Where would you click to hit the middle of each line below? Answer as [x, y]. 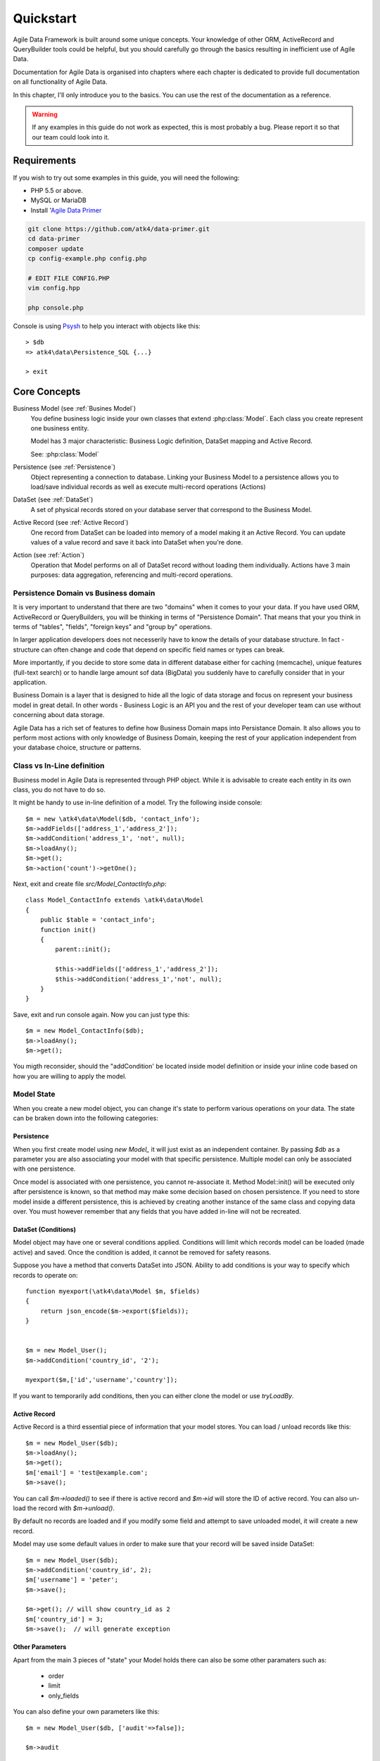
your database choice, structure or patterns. [77, 747]
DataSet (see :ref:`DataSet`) [53, 499]
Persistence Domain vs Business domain [84, 593]
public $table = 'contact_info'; [98, 920]
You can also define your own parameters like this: [86, 1712]
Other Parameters [40, 1647]
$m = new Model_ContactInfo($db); [85, 1031]
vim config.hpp [54, 288]
